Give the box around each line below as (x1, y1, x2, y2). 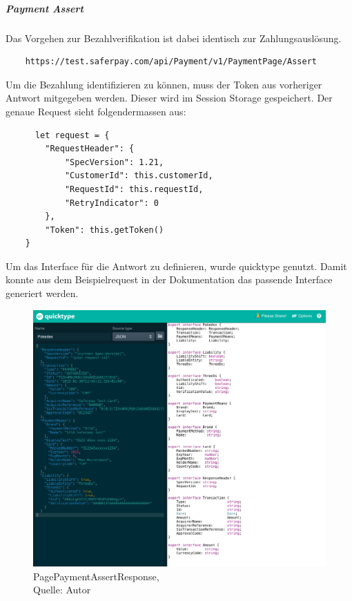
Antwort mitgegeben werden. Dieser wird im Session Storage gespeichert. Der (6, 90, 333, 105)
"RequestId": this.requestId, (64, 184, 204, 194)
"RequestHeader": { (45, 144, 135, 154)
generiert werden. (6, 286, 79, 300)
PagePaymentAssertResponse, (33, 569, 159, 583)
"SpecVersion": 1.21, (64, 157, 164, 167)
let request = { (35, 130, 110, 140)
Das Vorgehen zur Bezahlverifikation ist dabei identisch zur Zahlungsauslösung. (6, 30, 342, 45)
